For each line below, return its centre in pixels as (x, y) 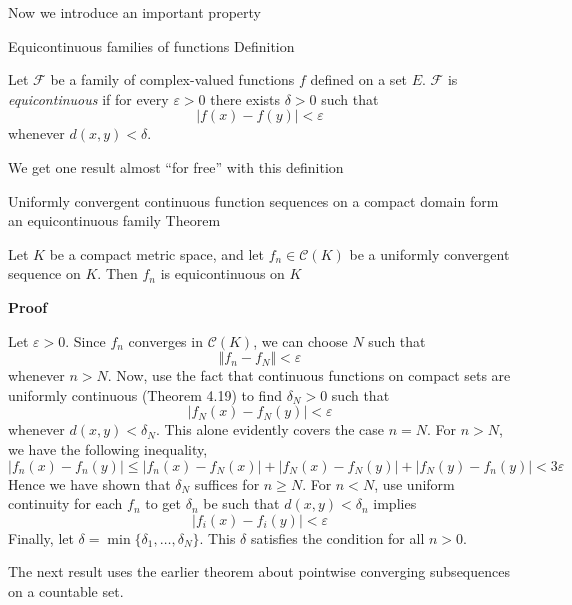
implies (395, 503)
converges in (165, 340)
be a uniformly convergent (429, 253)
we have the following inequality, (108, 448)
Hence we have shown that (89, 483)
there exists (245, 98)
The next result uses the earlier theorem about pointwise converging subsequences (259, 571)
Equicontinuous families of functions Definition (151, 45)
